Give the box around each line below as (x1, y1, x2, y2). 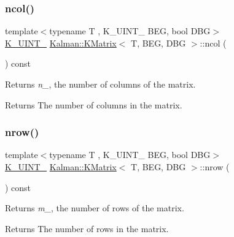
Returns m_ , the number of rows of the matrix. (5, 201, 184, 214)
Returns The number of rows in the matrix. (5, 222, 169, 235)
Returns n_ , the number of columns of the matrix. (5, 78, 196, 90)
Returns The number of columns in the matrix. (5, 98, 182, 111)
